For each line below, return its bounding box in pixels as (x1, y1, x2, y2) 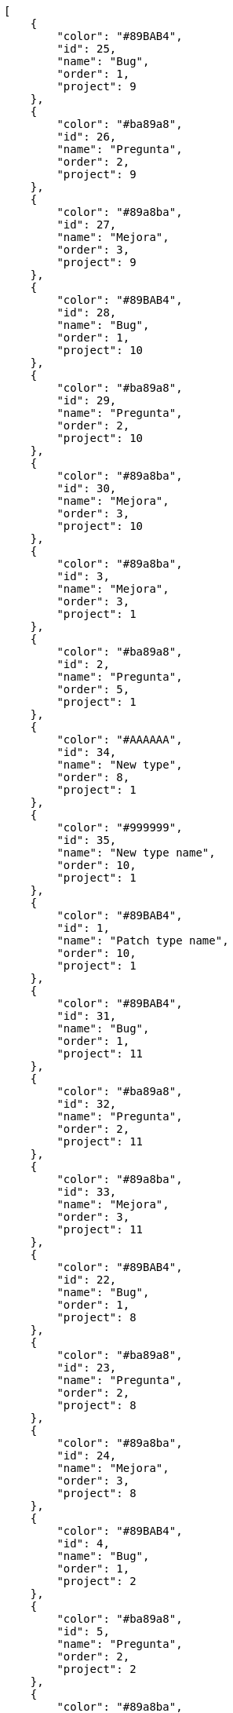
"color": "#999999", (56, 821, 183, 834)
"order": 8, (56, 771, 130, 783)
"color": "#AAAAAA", (56, 733, 183, 746)
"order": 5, (56, 683, 130, 696)
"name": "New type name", (56, 846, 216, 859)
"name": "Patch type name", (56, 934, 229, 947)
